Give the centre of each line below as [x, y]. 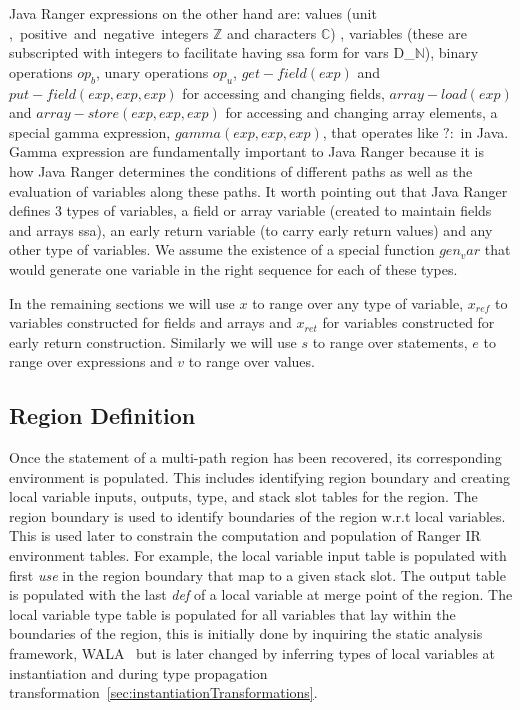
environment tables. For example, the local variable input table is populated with [258, 555]
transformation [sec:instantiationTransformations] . [163, 692]
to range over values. [251, 361]
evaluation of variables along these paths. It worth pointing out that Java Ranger [258, 190]
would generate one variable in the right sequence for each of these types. [233, 268]
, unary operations [152, 71]
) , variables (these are [398, 32]
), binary [451, 52]
